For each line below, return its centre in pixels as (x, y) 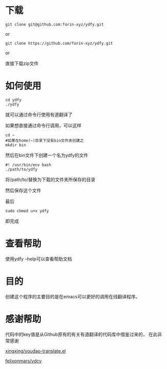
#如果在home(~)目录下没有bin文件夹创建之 (45, 140)
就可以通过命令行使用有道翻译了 (39, 114)
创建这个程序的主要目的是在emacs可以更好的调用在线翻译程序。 (73, 296)
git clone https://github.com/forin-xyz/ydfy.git (59, 43)
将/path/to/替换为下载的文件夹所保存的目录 (50, 179)
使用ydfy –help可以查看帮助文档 (39, 258)
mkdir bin (16, 145)
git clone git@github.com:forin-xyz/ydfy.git (54, 24)
